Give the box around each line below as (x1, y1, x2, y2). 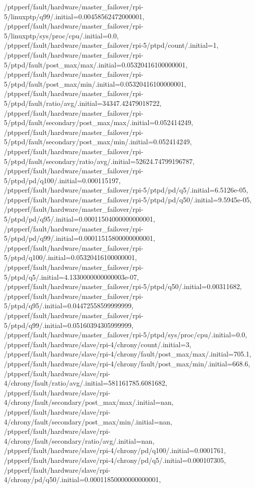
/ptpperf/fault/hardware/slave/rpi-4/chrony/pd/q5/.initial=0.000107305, (4, 455, 226, 465)
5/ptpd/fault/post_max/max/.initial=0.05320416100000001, (4, 59, 188, 69)
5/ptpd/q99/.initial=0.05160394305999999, (4, 320, 133, 330)
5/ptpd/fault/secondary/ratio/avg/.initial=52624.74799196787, (4, 156, 195, 166)
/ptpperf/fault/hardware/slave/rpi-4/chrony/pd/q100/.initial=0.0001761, (4, 445, 226, 455)
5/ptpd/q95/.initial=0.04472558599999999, (4, 300, 133, 311)
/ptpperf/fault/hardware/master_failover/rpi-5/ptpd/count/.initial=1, (4, 40, 219, 50)
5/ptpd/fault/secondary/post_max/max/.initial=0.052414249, (4, 117, 193, 128)
